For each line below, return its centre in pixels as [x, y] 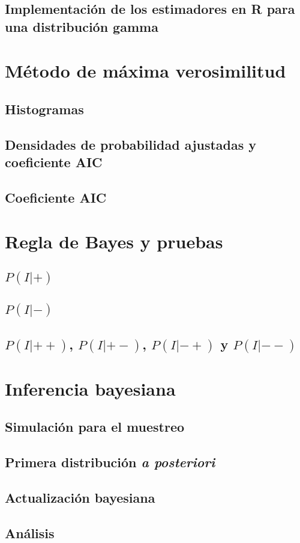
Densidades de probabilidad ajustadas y [131, 144]
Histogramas [44, 109]
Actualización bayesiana [80, 497]
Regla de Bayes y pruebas [114, 241]
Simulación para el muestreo [95, 427]
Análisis [30, 532]
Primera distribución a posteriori [110, 462]
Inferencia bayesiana [90, 388]
